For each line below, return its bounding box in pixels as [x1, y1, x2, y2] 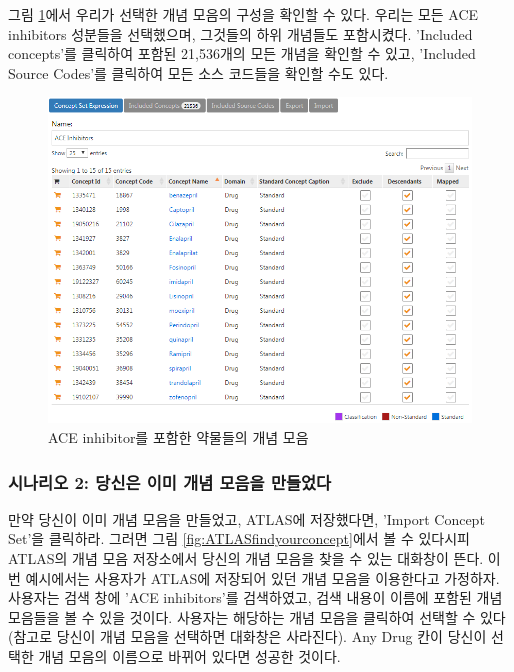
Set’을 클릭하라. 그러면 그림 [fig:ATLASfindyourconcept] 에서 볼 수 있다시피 [8, 528, 470, 549]
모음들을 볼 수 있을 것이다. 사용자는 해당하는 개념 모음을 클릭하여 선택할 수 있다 [8, 606, 506, 627]
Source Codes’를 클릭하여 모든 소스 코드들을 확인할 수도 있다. [8, 62, 389, 83]
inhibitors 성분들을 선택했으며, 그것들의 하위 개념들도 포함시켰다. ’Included [8, 23, 473, 44]
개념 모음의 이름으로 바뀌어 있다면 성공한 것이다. [38, 646, 341, 667]
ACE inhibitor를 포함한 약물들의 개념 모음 [48, 427, 309, 448]
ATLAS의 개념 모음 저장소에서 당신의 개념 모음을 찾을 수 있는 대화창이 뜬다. [8, 548, 484, 569]
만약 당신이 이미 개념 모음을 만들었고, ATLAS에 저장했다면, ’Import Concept [8, 508, 485, 529]
